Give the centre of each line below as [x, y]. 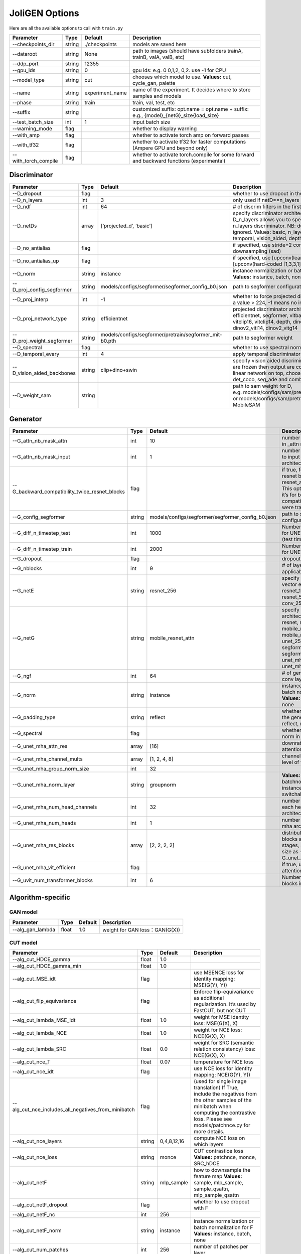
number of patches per [221, 1246]
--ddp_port [25, 64]
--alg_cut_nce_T [31, 1062]
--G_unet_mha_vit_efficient [44, 867]
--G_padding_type [34, 717]
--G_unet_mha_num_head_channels [55, 807]
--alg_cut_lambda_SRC [39, 1049]
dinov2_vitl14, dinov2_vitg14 [265, 328]
